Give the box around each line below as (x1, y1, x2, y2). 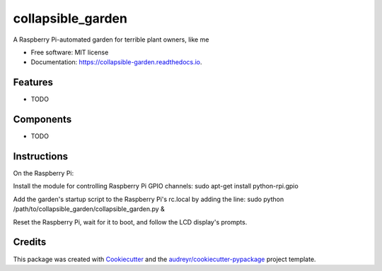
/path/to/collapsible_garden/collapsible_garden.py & (13, 205, 166, 213)
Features (13, 76, 53, 88)
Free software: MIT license (30, 48, 109, 56)
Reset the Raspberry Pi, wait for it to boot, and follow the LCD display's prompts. (13, 217, 248, 226)
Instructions (13, 150, 69, 162)
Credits (13, 236, 47, 248)
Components (13, 114, 72, 126)
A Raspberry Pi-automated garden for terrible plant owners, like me (13, 35, 209, 44)
